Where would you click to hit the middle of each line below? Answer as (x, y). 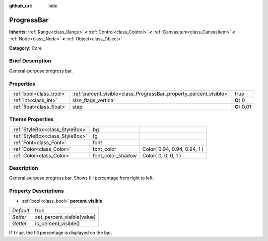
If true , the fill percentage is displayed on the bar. (61, 233)
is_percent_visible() (58, 223)
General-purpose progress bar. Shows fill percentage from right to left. (81, 178)
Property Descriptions (36, 191)
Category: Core (26, 48)
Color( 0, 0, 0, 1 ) (162, 155)
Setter (19, 217)
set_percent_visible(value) (66, 217)
